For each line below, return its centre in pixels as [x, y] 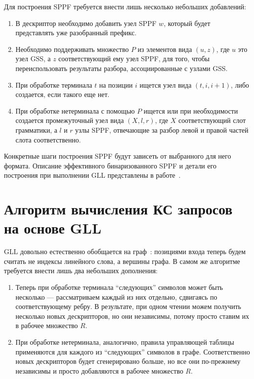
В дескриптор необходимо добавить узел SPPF [86, 23]
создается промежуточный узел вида [69, 120]
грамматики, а [36, 130]
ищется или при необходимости [191, 110]
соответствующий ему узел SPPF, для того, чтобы [134, 59]
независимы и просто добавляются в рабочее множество [99, 370]
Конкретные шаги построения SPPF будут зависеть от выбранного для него [117, 156]
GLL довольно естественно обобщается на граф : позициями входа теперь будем [125, 251]
